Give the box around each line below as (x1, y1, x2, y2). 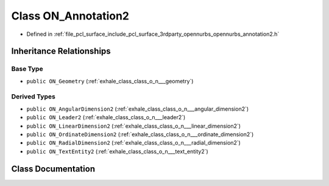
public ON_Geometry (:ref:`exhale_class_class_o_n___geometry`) (26, 77, 194, 84)
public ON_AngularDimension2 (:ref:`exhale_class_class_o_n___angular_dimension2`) (26, 105, 249, 112)
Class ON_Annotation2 (11, 9, 129, 22)
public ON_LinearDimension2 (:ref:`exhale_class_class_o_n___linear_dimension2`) (26, 122, 241, 129)
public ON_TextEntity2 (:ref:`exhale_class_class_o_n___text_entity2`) (26, 148, 208, 155)
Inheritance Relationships (11, 46, 111, 57)
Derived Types (11, 92, 56, 101)
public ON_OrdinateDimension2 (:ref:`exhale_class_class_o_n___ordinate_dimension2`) (26, 131, 254, 138)
